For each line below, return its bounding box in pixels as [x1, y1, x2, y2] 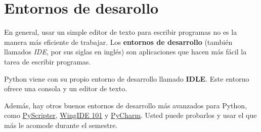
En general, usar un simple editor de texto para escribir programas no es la [4, 27, 237, 37]
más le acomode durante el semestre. [4, 119, 118, 130]
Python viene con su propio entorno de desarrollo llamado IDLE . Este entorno [4, 73, 249, 84]
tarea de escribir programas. [4, 56, 91, 67]
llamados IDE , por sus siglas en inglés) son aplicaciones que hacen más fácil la [4, 46, 247, 57]
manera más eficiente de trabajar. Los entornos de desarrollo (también [4, 36, 233, 47]
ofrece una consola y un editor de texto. [4, 83, 127, 94]
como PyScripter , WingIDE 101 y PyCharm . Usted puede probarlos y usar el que [4, 110, 257, 120]
